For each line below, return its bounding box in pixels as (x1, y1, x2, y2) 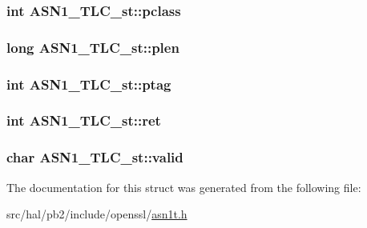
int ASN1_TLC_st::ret (6, 110, 161, 130)
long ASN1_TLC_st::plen (6, 37, 179, 57)
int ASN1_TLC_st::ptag (6, 74, 171, 94)
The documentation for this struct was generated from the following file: (6, 178, 361, 195)
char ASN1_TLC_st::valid (6, 147, 183, 167)
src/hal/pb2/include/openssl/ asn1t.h (6, 206, 188, 222)
